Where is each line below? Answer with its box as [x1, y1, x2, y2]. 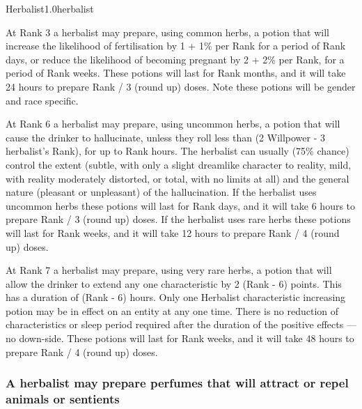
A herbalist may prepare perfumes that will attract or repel [6, 374, 349, 392]
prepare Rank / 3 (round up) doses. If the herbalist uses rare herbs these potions [6, 212, 351, 226]
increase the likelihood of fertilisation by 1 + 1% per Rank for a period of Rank [6, 38, 346, 53]
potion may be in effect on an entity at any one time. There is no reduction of [6, 303, 339, 318]
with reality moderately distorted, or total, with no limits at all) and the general [6, 171, 349, 185]
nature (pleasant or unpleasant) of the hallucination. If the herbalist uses [6, 185, 317, 199]
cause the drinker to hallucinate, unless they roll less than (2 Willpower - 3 [6, 130, 326, 144]
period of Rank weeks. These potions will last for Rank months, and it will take [6, 65, 346, 80]
